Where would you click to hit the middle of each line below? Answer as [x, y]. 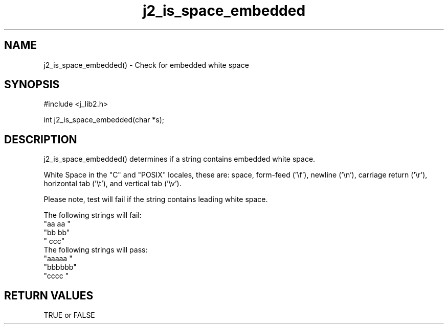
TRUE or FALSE [69, 315]
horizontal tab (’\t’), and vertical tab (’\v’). [113, 184]
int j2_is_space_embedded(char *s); [104, 120]
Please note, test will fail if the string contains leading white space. [156, 199]
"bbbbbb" [60, 267]
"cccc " [56, 276]
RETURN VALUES [49, 295]
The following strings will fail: [93, 215]
